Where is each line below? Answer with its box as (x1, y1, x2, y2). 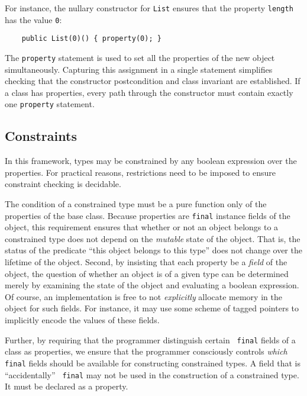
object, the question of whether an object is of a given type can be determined (5, 267, 289, 279)
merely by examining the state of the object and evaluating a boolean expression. (5, 279, 299, 291)
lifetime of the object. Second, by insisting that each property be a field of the (5, 256, 287, 268)
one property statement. (5, 98, 95, 110)
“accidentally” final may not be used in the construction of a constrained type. (5, 368, 299, 381)
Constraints (5, 127, 77, 145)
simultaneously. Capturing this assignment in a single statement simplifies (5, 63, 273, 75)
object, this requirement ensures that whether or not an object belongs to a (5, 221, 279, 233)
